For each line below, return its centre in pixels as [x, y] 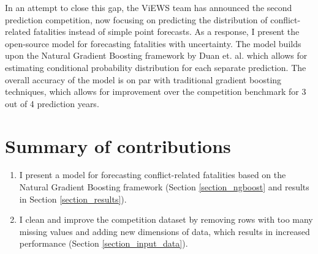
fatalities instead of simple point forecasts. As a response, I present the [166, 32]
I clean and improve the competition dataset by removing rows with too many [166, 219]
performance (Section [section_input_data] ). [104, 243]
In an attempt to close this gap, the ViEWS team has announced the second [149, 7]
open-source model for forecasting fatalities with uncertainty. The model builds [153, 43]
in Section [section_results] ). [73, 199]
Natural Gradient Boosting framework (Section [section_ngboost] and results [164, 187]
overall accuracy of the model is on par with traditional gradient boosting [143, 79]
